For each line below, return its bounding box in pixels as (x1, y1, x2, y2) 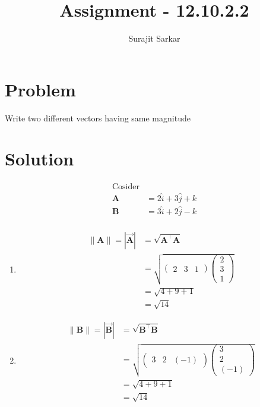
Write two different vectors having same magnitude (5, 111, 191, 124)
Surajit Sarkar (128, 32, 180, 45)
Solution (5, 146, 74, 171)
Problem (5, 77, 76, 101)
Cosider (112, 183, 139, 192)
